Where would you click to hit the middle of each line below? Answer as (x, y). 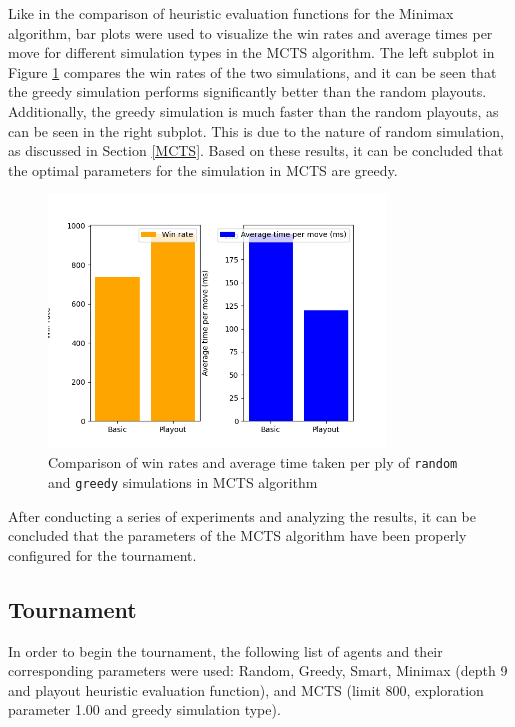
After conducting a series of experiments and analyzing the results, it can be (242, 515)
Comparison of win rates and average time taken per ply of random (253, 462)
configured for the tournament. (102, 554)
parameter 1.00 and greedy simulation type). (144, 709)
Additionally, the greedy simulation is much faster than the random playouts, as (253, 110)
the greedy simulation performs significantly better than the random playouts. (247, 91)
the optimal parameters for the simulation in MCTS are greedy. (203, 169)
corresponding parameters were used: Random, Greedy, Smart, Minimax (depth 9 (258, 670)
